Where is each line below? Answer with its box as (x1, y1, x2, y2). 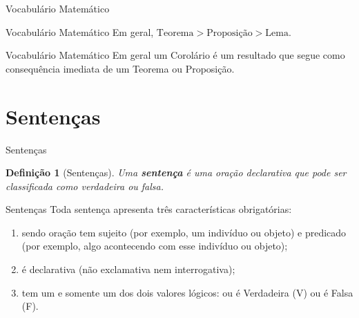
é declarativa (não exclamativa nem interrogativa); (21, 262, 235, 277)
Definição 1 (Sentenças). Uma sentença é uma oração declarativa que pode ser (6, 165, 347, 180)
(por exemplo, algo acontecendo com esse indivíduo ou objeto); (21, 238, 288, 253)
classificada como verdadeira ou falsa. (6, 178, 164, 193)
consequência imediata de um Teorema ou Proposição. (6, 61, 235, 75)
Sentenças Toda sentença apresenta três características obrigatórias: (6, 202, 292, 216)
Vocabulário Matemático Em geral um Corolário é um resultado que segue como (6, 48, 345, 62)
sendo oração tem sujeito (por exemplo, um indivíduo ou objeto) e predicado (21, 225, 347, 239)
